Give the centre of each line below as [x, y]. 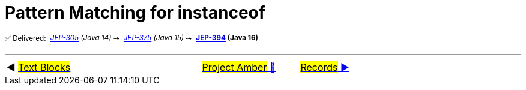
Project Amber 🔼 [239, 67]
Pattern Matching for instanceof [135, 13]
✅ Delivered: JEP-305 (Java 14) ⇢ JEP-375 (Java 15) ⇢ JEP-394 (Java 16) [131, 38]
